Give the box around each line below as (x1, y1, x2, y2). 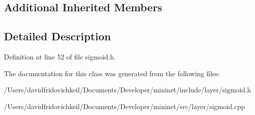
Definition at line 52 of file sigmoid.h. (4, 51, 116, 61)
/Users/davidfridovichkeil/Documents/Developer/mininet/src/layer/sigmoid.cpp (4, 101, 245, 111)
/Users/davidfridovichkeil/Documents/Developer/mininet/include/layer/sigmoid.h (4, 85, 251, 95)
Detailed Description (4, 29, 111, 44)
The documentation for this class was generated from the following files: (4, 68, 220, 78)
